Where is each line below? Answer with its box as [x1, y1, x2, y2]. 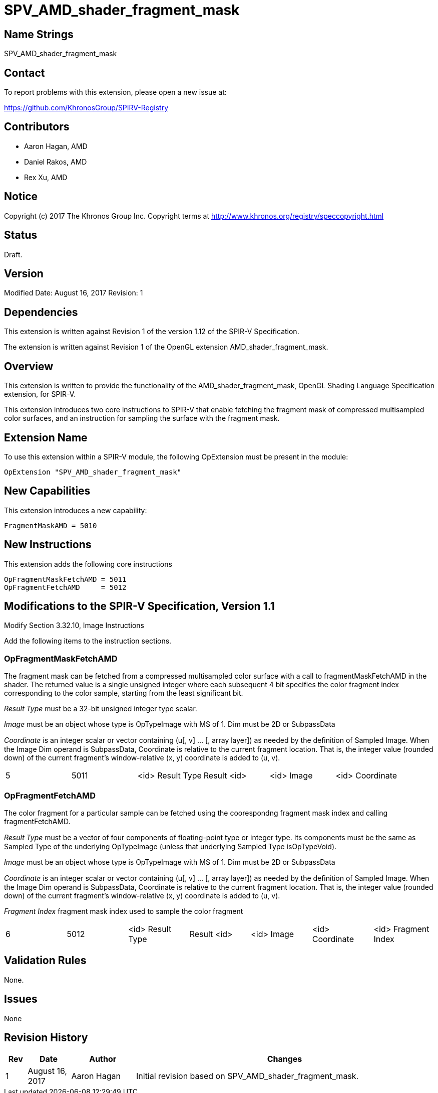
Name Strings [4, 28, 74, 41]
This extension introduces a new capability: [4, 506, 147, 515]
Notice [4, 190, 38, 203]
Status [4, 229, 38, 242]
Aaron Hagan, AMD [24, 141, 88, 150]
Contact [4, 66, 45, 79]
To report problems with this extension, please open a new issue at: [4, 88, 227, 97]
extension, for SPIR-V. [4, 390, 76, 399]
